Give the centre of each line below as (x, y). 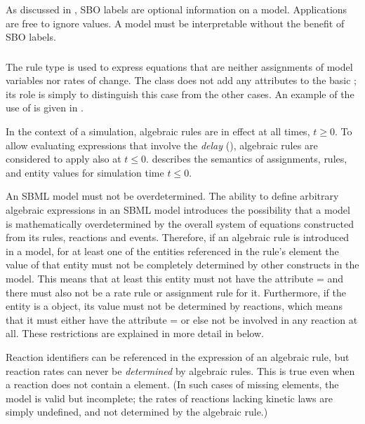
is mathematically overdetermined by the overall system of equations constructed (180, 223)
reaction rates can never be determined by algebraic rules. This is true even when (180, 370)
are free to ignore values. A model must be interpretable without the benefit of (175, 23)
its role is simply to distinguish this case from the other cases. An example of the (180, 94)
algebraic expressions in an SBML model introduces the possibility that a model (178, 210)
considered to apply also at (64, 159)
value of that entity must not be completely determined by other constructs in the (182, 265)
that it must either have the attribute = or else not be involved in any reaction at (182, 319)
